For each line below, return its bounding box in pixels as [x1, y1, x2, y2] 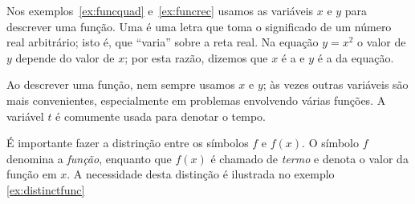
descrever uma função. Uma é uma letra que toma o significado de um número [6, 18, 392, 34]
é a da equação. [317, 49, 394, 66]
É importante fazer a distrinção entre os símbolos [6, 134, 249, 151]
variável [6, 107, 44, 124]
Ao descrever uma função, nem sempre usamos [6, 76, 235, 93]
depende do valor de [15, 49, 115, 66]
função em [6, 166, 57, 182]
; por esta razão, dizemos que [124, 49, 268, 66]
